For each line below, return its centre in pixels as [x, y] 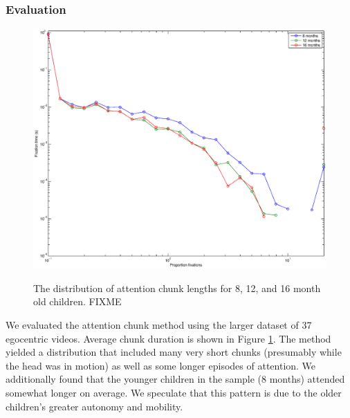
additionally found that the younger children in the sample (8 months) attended [175, 379]
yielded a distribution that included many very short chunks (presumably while [174, 352]
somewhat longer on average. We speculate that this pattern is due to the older [174, 392]
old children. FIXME [77, 301]
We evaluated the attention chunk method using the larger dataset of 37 [159, 324]
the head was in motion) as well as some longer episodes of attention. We [161, 365]
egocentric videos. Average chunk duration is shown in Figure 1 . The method [168, 338]
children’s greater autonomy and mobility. [94, 406]
